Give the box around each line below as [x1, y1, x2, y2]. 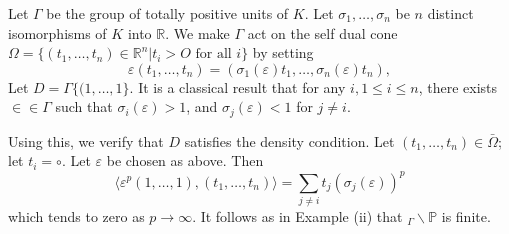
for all [195, 47, 232, 62]
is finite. [441, 205, 491, 226]
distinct [427, 3, 474, 23]
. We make [165, 22, 230, 43]
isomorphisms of [8, 22, 107, 43]
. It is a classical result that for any [129, 76, 346, 97]
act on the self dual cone [247, 22, 398, 43]
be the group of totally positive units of [46, 3, 289, 23]
